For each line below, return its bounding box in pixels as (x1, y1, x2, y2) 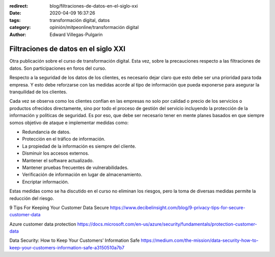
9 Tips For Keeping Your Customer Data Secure (9, 204, 109, 211)
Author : (9, 31, 26, 38)
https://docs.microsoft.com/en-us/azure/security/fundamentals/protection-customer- (77, 221, 257, 227)
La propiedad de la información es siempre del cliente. (22, 143, 136, 149)
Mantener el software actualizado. (22, 157, 94, 163)
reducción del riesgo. (9, 195, 54, 201)
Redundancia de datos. (22, 129, 71, 135)
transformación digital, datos (49, 17, 110, 23)
